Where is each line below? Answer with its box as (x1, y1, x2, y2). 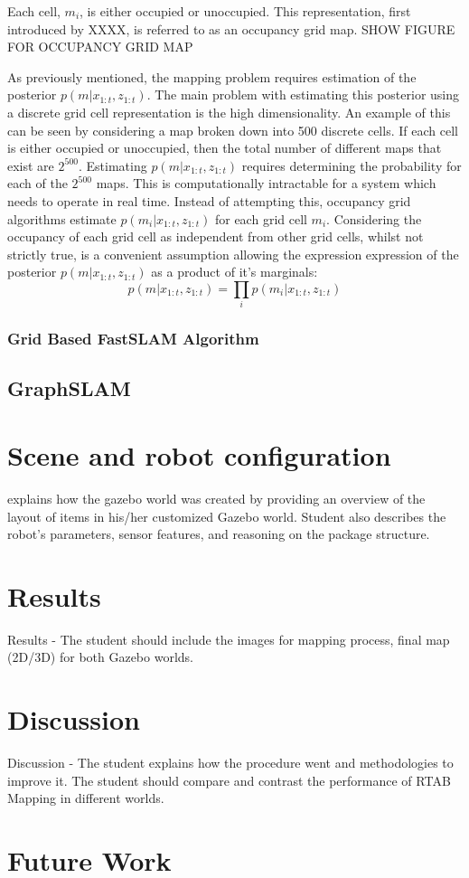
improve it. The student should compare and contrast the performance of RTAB (7, 770, 451, 789)
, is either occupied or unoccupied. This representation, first (80, 2, 411, 20)
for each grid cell (214, 209, 307, 228)
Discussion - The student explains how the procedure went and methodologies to (7, 753, 454, 772)
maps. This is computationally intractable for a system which (96, 174, 436, 193)
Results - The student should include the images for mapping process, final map (7, 629, 450, 648)
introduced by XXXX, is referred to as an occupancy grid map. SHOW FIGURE (7, 19, 455, 38)
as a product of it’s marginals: (151, 262, 318, 281)
